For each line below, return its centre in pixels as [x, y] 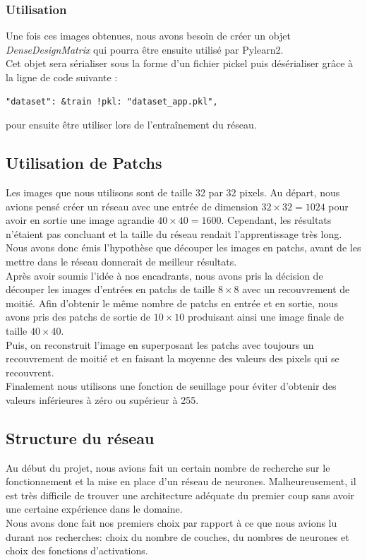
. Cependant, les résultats [276, 220]
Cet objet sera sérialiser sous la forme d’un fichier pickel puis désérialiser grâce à [180, 63]
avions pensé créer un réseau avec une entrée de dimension [132, 206]
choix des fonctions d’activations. [77, 550]
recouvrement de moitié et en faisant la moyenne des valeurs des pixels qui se [173, 358]
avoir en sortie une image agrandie [80, 220]
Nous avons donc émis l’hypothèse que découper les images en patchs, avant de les [183, 248]
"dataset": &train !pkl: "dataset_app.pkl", [112, 101]
